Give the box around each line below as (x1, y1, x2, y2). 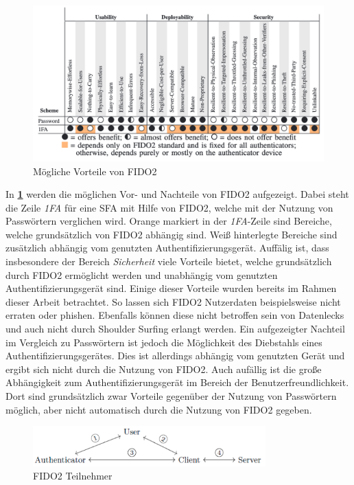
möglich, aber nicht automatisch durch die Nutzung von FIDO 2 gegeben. (5, 402, 312, 416)
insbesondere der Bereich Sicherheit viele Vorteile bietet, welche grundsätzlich (5, 254, 332, 269)
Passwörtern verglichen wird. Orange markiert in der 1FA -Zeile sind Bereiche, (5, 214, 332, 228)
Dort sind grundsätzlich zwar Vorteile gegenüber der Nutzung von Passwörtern (5, 389, 337, 403)
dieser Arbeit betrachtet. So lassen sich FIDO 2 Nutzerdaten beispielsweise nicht (5, 294, 341, 308)
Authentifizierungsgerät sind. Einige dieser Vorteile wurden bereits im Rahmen (5, 281, 337, 295)
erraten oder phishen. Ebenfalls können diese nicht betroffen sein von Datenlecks (5, 308, 344, 322)
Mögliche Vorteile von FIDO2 (33, 163, 157, 178)
